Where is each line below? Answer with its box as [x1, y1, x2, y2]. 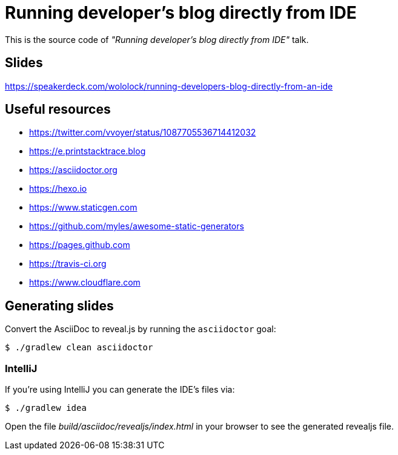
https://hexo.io [29, 183, 87, 194]
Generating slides [5, 298, 114, 313]
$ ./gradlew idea [5, 403, 87, 413]
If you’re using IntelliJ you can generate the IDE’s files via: [5, 384, 235, 395]
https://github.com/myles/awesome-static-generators [29, 221, 244, 232]
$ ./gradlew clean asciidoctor [5, 342, 153, 353]
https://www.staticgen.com [29, 202, 138, 213]
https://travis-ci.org [29, 258, 107, 269]
